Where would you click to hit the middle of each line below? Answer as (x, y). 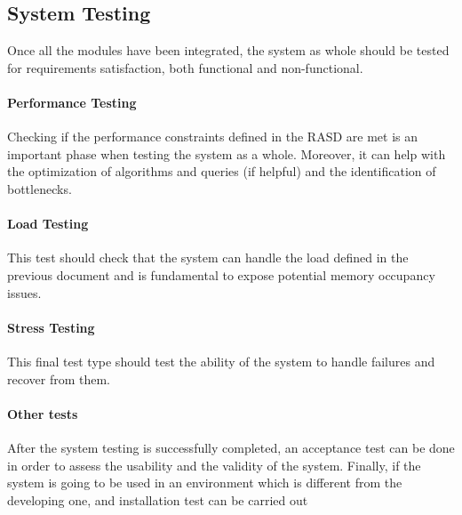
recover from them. (59, 378)
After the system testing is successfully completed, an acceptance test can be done (231, 447)
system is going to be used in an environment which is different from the (205, 483)
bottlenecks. (40, 188)
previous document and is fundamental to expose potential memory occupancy (221, 274)
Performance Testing (72, 102)
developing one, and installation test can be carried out (158, 499)
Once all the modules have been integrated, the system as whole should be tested (228, 50)
